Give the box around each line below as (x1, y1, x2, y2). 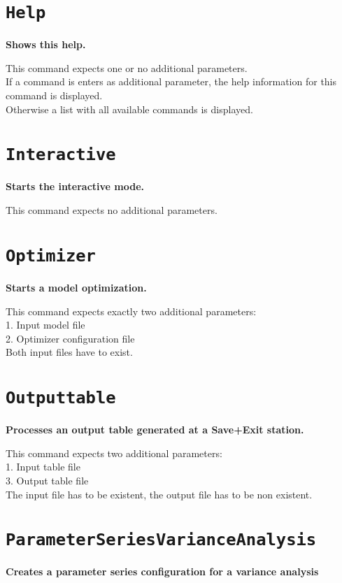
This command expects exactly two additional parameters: (6, 303, 257, 318)
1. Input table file (6, 459, 80, 474)
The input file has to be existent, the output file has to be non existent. (6, 487, 313, 501)
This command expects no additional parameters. (6, 203, 218, 217)
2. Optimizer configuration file (6, 331, 135, 345)
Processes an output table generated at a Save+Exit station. (6, 422, 304, 437)
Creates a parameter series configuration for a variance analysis (6, 564, 319, 579)
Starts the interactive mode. (6, 179, 145, 194)
